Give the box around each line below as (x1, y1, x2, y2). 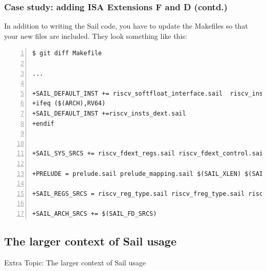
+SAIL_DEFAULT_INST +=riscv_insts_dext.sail (32, 109, 186, 117)
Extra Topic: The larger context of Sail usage (4, 257, 146, 267)
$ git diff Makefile (32, 50, 102, 57)
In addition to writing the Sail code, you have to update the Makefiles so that (4, 20, 248, 31)
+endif (32, 120, 54, 127)
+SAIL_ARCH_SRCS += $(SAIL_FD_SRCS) (32, 210, 157, 217)
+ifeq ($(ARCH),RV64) (32, 100, 106, 107)
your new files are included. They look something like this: (4, 30, 187, 41)
